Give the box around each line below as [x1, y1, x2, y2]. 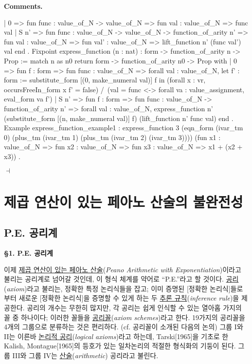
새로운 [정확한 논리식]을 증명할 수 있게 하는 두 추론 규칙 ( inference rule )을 [18, 293, 239, 303]
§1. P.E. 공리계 [4, 248, 53, 258]
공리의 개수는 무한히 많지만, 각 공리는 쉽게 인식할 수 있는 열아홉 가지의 [27, 303, 242, 313]
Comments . [4, 1, 43, 11]
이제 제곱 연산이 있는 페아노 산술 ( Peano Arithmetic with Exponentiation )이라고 [4, 264, 241, 274]
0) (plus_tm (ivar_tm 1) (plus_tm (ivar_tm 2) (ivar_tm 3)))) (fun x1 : [4, 132, 221, 142]
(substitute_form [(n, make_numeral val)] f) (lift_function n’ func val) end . [4, 113, 234, 123]
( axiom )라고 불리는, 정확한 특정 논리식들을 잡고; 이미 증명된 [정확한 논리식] [4, 283, 231, 293]
